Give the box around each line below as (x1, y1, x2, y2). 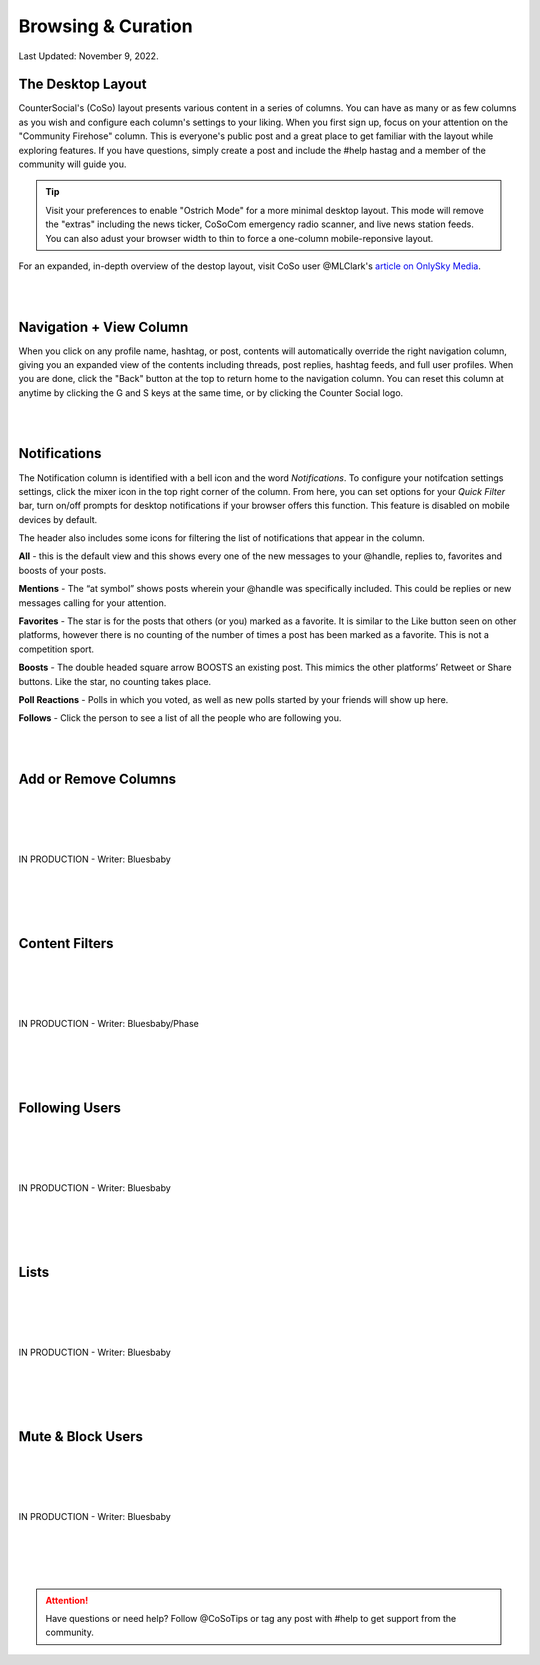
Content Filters (18, 935, 114, 952)
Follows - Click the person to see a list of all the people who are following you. (18, 712, 342, 724)
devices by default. (18, 513, 98, 525)
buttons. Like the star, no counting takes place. (18, 675, 212, 687)
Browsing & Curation (18, 15, 194, 37)
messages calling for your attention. (18, 596, 167, 609)
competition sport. (18, 643, 95, 655)
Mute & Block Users (18, 1428, 144, 1445)
